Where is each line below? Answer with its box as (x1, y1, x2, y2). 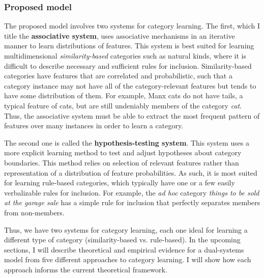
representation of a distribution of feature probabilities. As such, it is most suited (4, 167, 257, 178)
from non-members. (4, 207, 65, 217)
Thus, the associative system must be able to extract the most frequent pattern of (4, 110, 260, 121)
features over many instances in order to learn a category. (4, 120, 184, 131)
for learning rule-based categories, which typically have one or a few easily (4, 177, 235, 188)
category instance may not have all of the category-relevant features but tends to (4, 80, 256, 91)
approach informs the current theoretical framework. (4, 264, 167, 274)
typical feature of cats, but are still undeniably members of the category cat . (4, 100, 242, 110)
